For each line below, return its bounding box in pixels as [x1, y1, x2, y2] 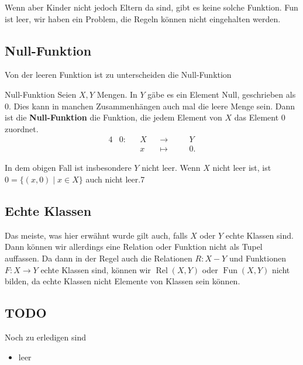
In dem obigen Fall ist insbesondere [5, 161, 132, 174]
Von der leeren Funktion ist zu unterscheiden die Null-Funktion [5, 68, 232, 81]
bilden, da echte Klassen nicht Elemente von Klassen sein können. [5, 275, 240, 287]
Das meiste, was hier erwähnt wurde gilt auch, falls [5, 229, 188, 241]
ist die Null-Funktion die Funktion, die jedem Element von [5, 111, 222, 123]
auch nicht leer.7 [85, 173, 145, 185]
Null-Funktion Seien [5, 88, 77, 100]
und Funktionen [229, 252, 286, 264]
